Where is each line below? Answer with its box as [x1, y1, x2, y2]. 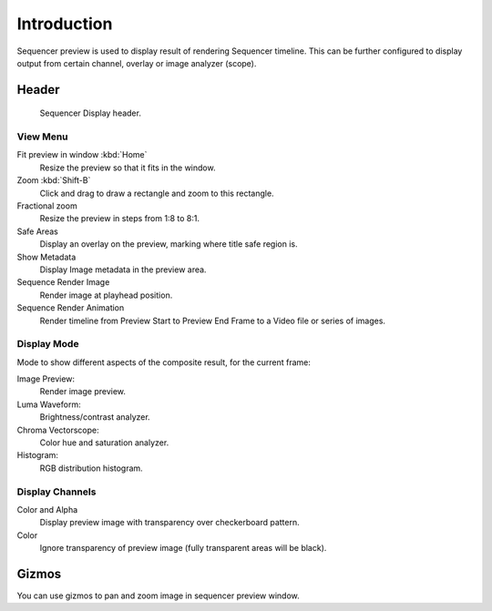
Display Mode [16, 338, 79, 351]
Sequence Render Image [16, 277, 110, 288]
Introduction [16, 14, 113, 34]
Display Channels [16, 485, 97, 498]
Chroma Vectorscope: [16, 424, 99, 435]
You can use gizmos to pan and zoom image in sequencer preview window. [16, 590, 300, 601]
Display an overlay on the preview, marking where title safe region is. [39, 239, 298, 249]
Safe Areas [16, 226, 58, 237]
